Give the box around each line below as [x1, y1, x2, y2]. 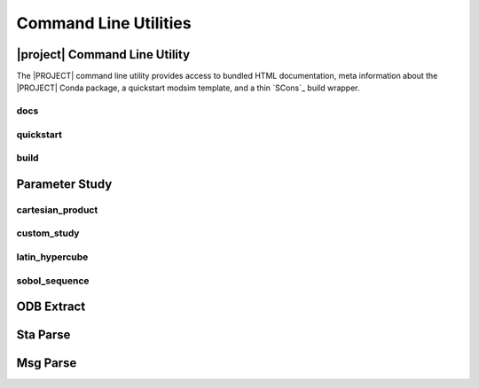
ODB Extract [16, 299, 86, 314]
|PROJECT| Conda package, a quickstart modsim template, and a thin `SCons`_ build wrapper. [16, 82, 360, 93]
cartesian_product [16, 204, 98, 216]
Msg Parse [16, 355, 77, 371]
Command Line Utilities [16, 13, 192, 33]
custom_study [16, 227, 80, 239]
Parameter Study [16, 176, 113, 191]
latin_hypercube [16, 251, 89, 263]
